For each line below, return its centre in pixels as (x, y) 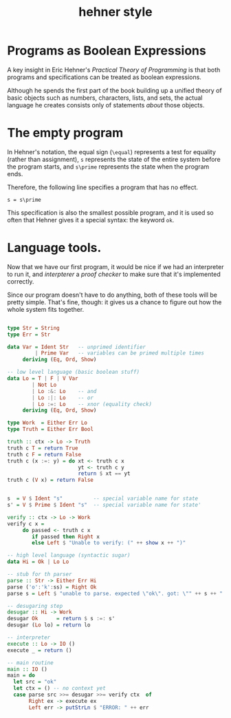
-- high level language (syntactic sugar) (69, 556)
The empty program (65, 133)
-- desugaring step (35, 606)
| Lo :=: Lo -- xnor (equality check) (92, 404)
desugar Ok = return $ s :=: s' (61, 619)
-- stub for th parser (40, 574)
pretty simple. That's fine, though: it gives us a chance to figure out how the (114, 302)
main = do (21, 675)
